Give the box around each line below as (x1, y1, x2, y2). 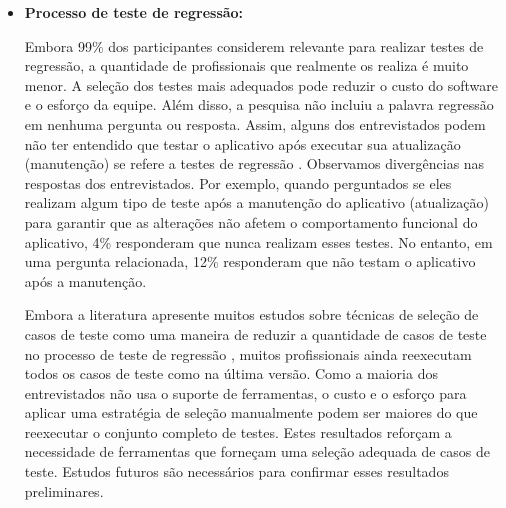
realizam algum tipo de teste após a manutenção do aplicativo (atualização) (24, 192, 489, 213)
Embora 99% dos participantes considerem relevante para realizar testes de (24, 35, 484, 56)
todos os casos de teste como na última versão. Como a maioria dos (24, 363, 438, 384)
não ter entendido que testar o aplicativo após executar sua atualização (24, 133, 461, 154)
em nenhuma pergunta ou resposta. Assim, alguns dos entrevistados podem (24, 113, 486, 134)
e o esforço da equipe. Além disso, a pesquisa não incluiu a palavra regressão (24, 94, 494, 115)
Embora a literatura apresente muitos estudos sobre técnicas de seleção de (24, 304, 479, 325)
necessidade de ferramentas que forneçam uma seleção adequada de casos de (24, 441, 491, 462)
